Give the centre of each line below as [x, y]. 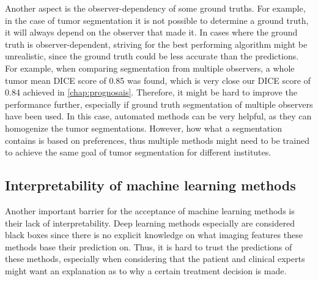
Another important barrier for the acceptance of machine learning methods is [150, 210]
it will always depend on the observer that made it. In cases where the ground [151, 32]
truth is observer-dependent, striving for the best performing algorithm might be [156, 44]
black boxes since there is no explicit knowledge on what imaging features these [154, 235]
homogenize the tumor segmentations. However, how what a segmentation [143, 128]
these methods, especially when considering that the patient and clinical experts [155, 259]
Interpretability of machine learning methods [150, 185]
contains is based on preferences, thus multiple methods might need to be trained [157, 140]
